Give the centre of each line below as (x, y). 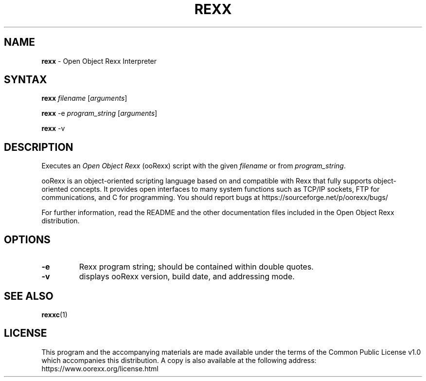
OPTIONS (27, 239)
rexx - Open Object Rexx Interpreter (99, 61)
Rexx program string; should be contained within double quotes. (196, 267)
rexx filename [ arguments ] (84, 98)
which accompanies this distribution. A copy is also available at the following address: (179, 360)
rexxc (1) (54, 314)
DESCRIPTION (39, 147)
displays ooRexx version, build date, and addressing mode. (187, 277)
